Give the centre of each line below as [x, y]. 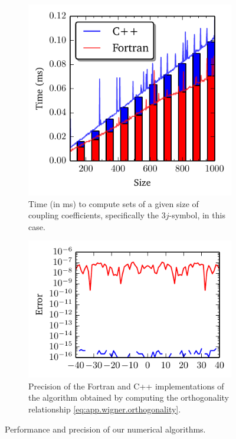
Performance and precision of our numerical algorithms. [105, 429]
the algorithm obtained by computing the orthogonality [129, 397]
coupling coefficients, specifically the [94, 215]
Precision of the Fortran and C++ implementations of [126, 386]
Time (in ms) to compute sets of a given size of [114, 203]
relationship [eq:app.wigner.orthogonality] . [105, 409]
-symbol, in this [197, 215]
